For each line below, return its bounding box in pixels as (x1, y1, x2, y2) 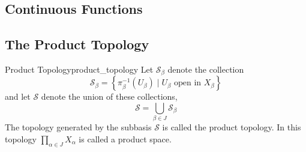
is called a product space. (79, 132, 172, 145)
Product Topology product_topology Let (5, 62, 154, 75)
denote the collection (167, 62, 244, 75)
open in (173, 79, 202, 88)
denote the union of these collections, (41, 90, 178, 103)
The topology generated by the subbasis (5, 121, 152, 133)
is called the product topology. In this (162, 121, 301, 133)
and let (5, 90, 31, 103)
